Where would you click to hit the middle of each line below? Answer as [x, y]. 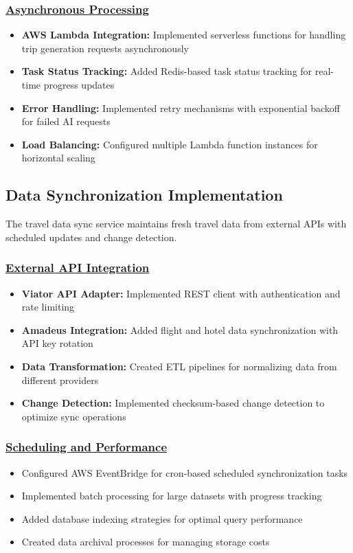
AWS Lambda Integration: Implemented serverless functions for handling [184, 35]
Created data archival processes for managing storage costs [146, 542]
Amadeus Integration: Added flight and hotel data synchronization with [180, 329]
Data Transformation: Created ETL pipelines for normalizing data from [179, 366]
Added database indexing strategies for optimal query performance [162, 518]
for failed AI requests [66, 121]
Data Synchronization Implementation [144, 195]
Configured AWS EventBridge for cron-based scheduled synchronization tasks [185, 472]
